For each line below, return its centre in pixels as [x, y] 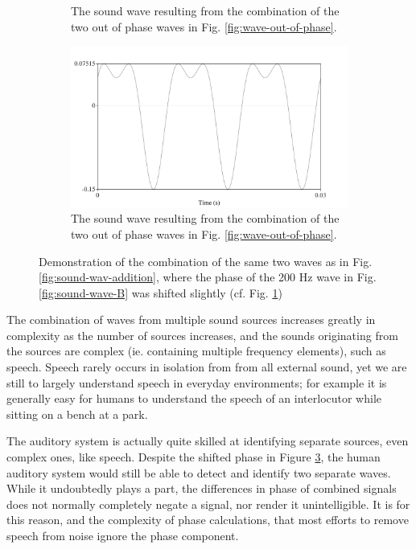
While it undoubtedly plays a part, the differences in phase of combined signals [202, 488]
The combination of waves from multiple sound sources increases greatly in [191, 320]
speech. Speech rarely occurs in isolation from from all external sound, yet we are [207, 367]
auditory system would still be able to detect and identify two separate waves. [199, 472]
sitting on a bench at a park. [77, 414]
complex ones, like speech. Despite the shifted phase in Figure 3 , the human [194, 457]
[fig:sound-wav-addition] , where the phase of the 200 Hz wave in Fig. [208, 277]
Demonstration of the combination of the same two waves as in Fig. [206, 261]
